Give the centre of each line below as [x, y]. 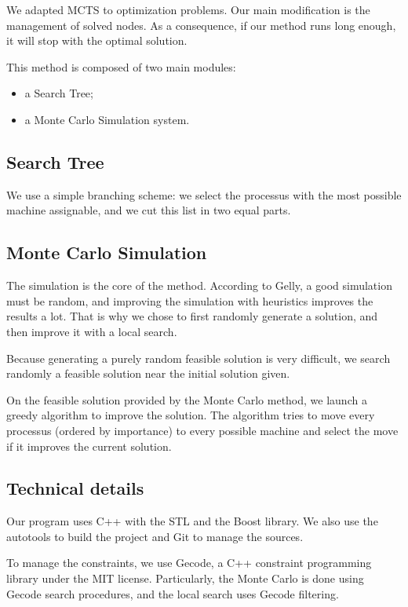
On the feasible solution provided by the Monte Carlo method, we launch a [187, 399]
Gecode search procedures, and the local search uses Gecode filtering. [173, 593]
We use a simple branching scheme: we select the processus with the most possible [204, 194]
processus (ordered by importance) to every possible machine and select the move [202, 430]
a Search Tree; [59, 93]
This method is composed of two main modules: [121, 66]
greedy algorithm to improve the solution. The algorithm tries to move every [191, 415]
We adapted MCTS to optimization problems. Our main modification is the [188, 9]
